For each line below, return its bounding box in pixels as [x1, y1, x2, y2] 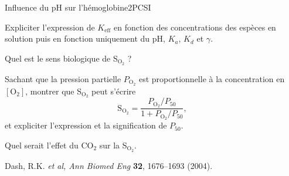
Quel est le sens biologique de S [5, 52, 118, 64]
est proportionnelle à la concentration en [138, 72, 285, 84]
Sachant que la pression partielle [5, 72, 121, 84]
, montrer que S [25, 84, 81, 97]
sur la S [99, 138, 127, 151]
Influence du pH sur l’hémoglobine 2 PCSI [5, 1, 151, 13]
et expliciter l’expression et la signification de [5, 119, 167, 131]
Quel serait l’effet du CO [5, 138, 94, 151]
